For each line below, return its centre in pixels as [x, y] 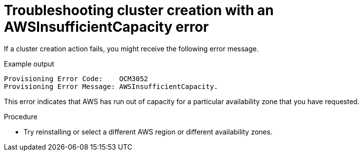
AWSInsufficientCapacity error [107, 27]
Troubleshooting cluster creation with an [139, 10]
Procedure [21, 116]
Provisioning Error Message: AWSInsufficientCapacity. [111, 86]
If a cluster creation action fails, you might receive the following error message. [131, 48]
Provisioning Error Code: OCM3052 [76, 78]
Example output [29, 64]
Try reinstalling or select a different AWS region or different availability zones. [148, 132]
